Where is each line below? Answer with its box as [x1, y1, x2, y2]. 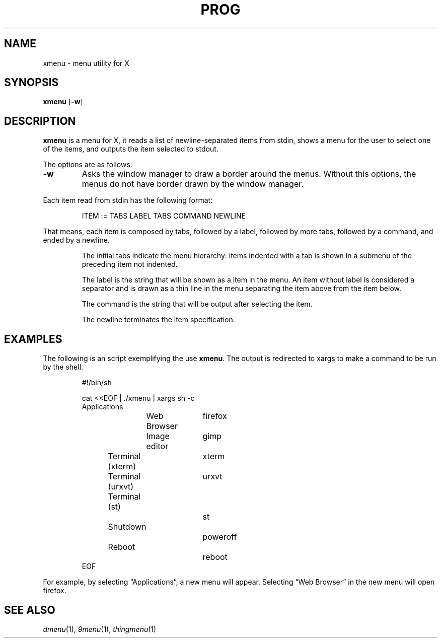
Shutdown [108, 522, 146, 532]
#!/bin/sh [82, 378, 112, 387]
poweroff [202, 532, 237, 542]
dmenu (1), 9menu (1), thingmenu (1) [43, 624, 157, 633]
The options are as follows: [43, 160, 132, 169]
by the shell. [43, 363, 84, 372]
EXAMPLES [4, 332, 62, 345]
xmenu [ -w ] [43, 97, 83, 106]
